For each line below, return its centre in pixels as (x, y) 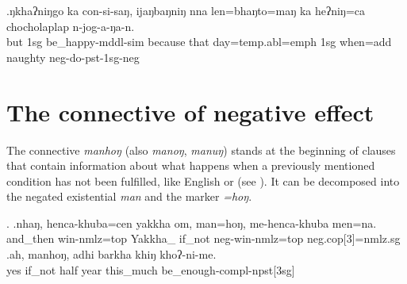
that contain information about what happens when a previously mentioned (191, 165)
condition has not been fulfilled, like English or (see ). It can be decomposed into (203, 180)
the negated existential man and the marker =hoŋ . (129, 196)
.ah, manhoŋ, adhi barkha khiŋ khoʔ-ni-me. (111, 254)
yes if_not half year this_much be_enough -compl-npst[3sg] (151, 269)
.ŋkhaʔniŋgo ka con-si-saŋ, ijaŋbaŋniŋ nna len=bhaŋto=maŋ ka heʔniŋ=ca (186, 10)
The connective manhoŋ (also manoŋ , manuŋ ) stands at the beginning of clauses (201, 150)
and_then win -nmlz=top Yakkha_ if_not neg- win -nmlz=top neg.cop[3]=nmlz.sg (203, 238)
